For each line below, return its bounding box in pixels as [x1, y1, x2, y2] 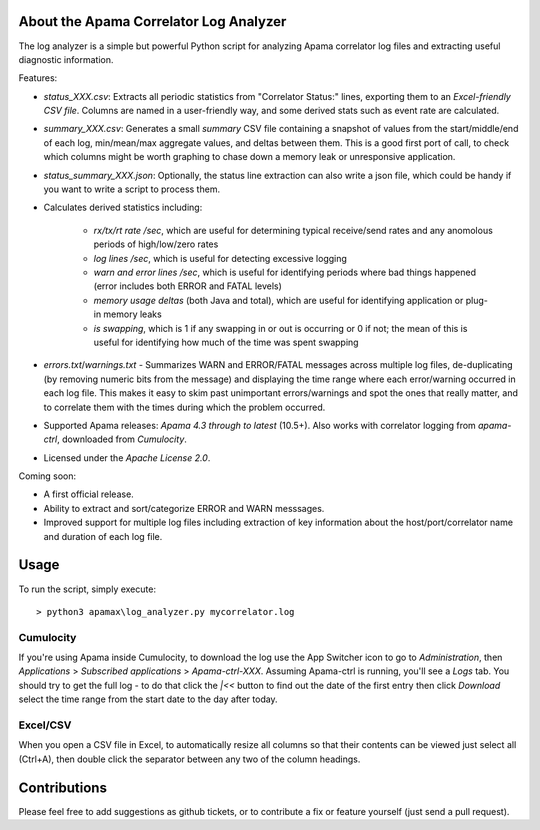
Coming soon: [18, 470, 77, 482]
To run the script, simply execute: [18, 583, 157, 595]
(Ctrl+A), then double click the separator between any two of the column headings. [18, 753, 361, 765]
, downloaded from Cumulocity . [56, 433, 187, 445]
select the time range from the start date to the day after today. [18, 693, 279, 705]
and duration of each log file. [43, 530, 163, 542]
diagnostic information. [18, 53, 114, 65]
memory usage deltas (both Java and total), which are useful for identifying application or [93, 294, 464, 306]
